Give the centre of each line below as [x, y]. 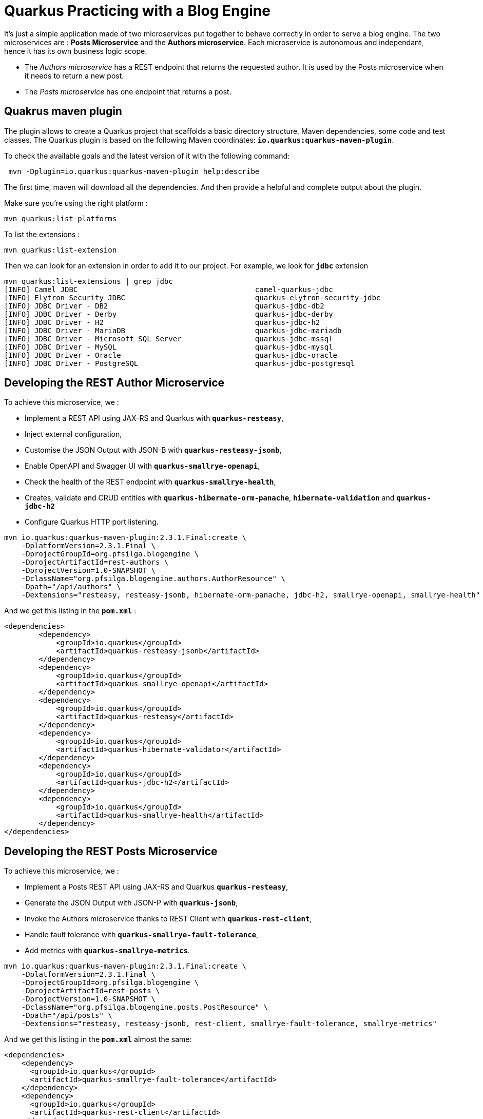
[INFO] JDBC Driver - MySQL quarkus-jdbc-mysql [169, 347]
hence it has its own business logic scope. [76, 51]
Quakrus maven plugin [63, 111]
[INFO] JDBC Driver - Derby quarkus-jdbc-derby [169, 314]
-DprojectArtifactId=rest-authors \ [95, 562]
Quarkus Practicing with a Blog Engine [137, 11]
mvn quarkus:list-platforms [61, 218]
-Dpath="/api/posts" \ [67, 1016]
